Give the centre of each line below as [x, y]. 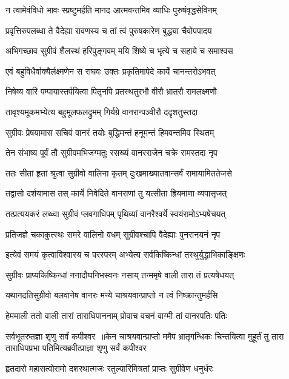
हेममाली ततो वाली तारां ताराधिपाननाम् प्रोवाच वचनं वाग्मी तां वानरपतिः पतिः [116, 315]
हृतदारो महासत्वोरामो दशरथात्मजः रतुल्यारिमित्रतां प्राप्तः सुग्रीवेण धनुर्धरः [110, 368]
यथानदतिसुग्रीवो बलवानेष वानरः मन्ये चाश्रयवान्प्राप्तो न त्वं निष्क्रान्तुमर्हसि [112, 295]
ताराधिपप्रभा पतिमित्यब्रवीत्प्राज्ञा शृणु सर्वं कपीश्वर [76, 348]
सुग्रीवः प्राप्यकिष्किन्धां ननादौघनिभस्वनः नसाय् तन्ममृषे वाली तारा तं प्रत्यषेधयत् [120, 274]
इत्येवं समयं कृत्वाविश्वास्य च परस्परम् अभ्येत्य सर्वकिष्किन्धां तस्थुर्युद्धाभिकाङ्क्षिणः [125, 254]
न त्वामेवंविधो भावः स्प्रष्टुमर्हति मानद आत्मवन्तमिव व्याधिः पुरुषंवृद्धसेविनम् [111, 10]
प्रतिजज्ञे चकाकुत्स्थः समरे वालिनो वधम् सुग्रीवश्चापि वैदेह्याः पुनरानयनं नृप [113, 234]
